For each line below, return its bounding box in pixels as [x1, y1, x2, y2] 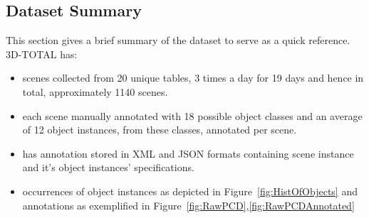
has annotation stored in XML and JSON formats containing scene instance [22, 146, 354, 160]
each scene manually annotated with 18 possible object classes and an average [22, 108, 363, 123]
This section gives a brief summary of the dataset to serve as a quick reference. [6, 33, 350, 48]
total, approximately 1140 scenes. [22, 84, 168, 99]
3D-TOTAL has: [6, 46, 78, 61]
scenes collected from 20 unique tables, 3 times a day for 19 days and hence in [22, 70, 364, 85]
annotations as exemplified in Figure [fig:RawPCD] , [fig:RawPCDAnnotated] [22, 197, 355, 212]
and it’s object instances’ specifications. [22, 160, 194, 175]
